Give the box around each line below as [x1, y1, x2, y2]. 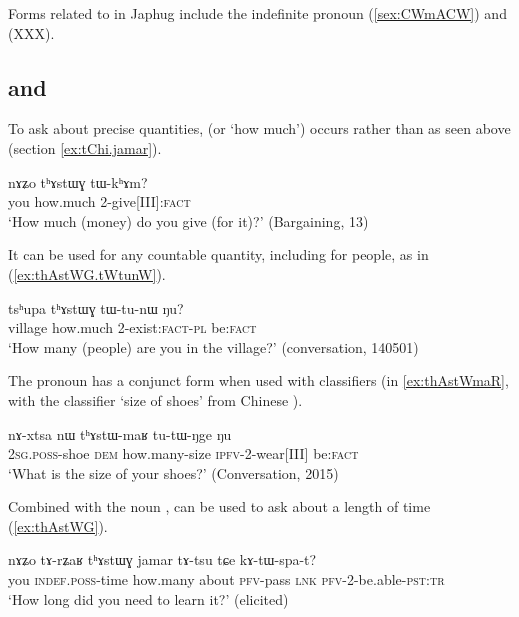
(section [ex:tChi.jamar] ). [8, 137, 162, 158]
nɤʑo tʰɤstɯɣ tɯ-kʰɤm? [8, 171, 148, 192]
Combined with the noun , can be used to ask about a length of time [8, 496, 431, 517]
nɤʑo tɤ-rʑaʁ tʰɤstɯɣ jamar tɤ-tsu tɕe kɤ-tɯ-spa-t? [8, 549, 317, 570]
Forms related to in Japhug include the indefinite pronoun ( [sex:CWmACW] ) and [8, 3, 507, 23]
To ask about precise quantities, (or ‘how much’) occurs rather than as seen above [8, 118, 511, 139]
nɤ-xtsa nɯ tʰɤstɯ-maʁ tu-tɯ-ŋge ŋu [8, 423, 232, 444]
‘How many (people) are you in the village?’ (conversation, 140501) [8, 336, 419, 357]
